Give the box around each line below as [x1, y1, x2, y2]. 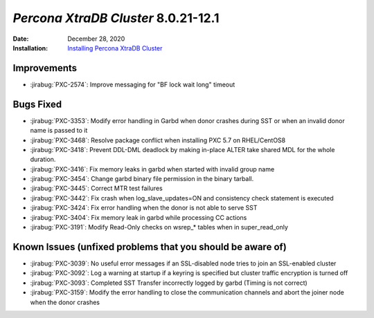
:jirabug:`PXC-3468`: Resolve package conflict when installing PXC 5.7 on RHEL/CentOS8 [30, 135, 286, 144]
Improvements [12, 62, 78, 74]
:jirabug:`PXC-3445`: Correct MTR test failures [30, 184, 163, 193]
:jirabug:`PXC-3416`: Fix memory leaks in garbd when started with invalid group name [30, 165, 275, 173]
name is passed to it [30, 127, 88, 135]
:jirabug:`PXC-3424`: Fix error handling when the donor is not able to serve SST [30, 204, 258, 212]
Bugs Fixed [12, 98, 62, 110]
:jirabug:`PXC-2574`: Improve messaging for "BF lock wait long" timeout [30, 80, 235, 88]
